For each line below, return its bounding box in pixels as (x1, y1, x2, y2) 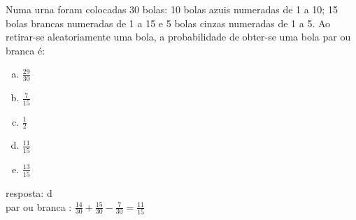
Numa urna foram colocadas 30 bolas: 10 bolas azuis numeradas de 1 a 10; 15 (6, 2, 338, 16)
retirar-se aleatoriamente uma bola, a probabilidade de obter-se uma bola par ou (6, 29, 351, 44)
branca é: (6, 43, 45, 57)
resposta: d (6, 185, 52, 200)
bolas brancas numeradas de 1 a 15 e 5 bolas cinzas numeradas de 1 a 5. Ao (6, 15, 331, 30)
